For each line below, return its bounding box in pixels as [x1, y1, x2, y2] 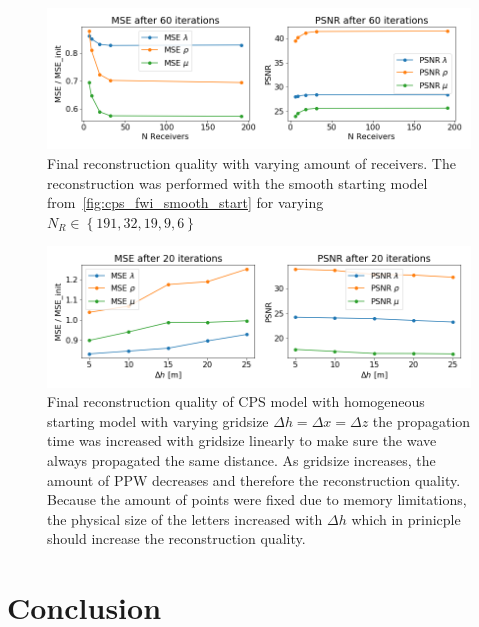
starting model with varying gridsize [47, 410, 269, 431]
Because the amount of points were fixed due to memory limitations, [47, 489, 467, 510]
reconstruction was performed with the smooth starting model [47, 172, 428, 193]
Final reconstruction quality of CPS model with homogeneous [47, 391, 425, 412]
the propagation [372, 410, 471, 431]
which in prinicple [351, 508, 461, 529]
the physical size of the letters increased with [47, 508, 323, 529]
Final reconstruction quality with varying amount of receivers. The [47, 152, 456, 173]
